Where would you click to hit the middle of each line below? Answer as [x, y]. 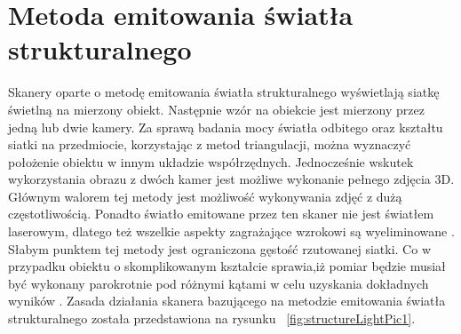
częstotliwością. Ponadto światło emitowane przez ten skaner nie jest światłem [221, 214]
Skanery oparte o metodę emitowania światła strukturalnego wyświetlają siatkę [224, 92]
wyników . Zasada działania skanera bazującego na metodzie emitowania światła [227, 301]
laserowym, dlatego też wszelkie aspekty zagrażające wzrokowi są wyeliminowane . [231, 231]
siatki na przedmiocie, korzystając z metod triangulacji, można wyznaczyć [210, 144]
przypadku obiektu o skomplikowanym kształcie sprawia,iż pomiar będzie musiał [227, 266]
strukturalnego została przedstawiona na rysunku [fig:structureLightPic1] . [212, 318]
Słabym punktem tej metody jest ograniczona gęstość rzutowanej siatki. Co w [219, 248]
